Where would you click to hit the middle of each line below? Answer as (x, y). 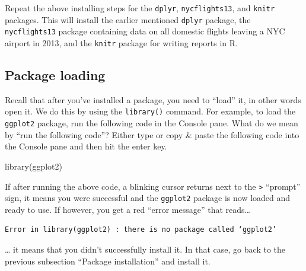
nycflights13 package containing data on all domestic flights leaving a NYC (145, 31)
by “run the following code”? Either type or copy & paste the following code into (152, 134)
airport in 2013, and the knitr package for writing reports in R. (121, 42)
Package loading (55, 75)
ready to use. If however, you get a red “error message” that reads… (128, 209)
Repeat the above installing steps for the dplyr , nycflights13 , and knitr (140, 8)
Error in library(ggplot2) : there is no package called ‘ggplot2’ (141, 230)
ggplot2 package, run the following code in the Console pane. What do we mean (152, 123)
